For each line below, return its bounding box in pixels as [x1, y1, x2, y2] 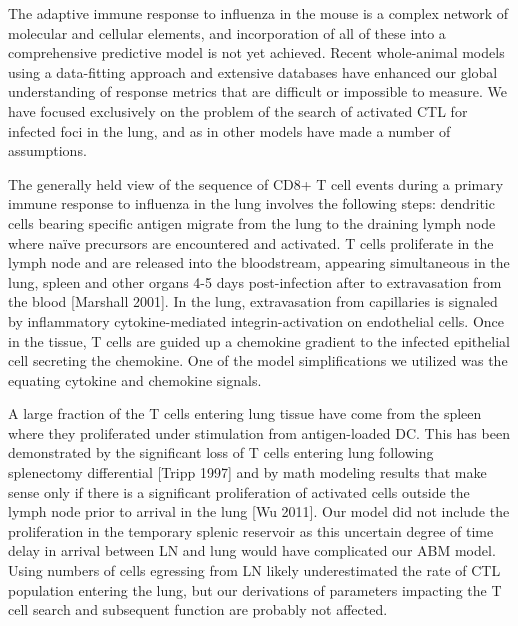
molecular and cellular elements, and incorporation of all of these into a [8, 22, 446, 43]
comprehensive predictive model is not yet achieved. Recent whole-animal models [8, 42, 505, 63]
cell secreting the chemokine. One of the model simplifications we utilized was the [8, 350, 508, 371]
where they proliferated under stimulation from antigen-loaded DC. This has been [8, 422, 510, 443]
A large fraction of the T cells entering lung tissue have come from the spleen [8, 403, 482, 424]
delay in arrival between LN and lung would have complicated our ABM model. [8, 540, 496, 561]
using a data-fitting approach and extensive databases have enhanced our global [8, 61, 498, 82]
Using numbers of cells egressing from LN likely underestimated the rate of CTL [8, 560, 501, 581]
